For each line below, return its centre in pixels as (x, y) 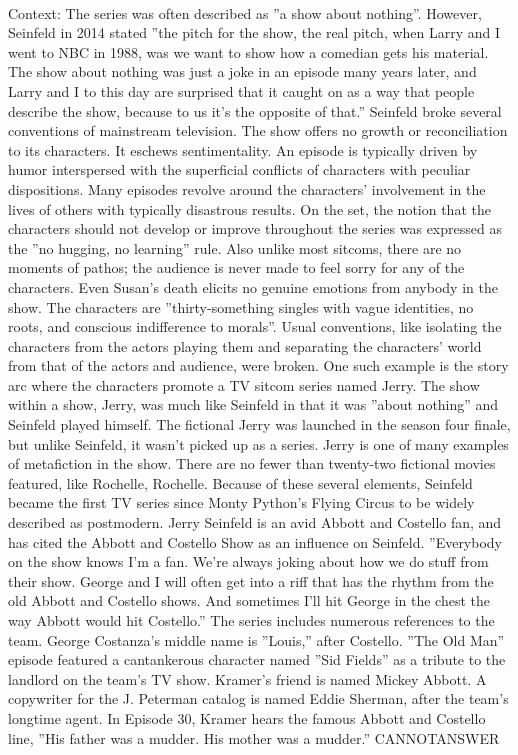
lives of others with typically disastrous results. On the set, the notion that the (249, 208)
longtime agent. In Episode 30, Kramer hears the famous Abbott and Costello (247, 717)
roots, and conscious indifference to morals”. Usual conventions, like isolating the (255, 326)
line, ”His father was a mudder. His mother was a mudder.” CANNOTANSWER (254, 737)
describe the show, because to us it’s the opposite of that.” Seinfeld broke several (255, 110)
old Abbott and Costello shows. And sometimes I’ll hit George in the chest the (249, 600)
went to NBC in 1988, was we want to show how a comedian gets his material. (248, 51)
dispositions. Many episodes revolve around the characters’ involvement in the (247, 188)
